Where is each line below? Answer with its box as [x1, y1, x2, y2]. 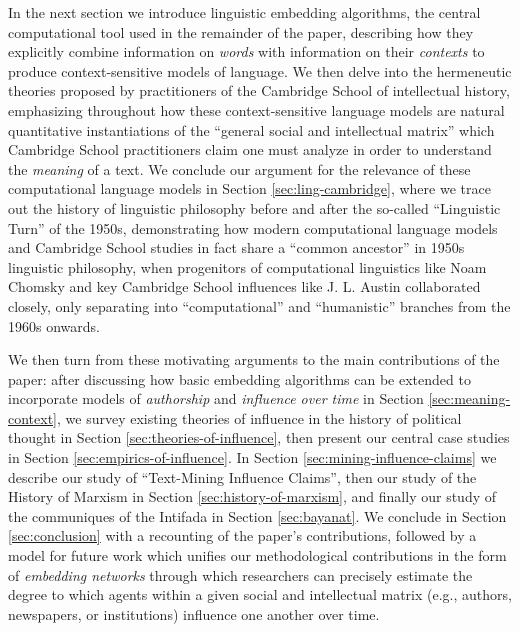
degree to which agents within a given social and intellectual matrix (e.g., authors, [8, 584, 512, 605]
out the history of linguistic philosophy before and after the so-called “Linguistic [8, 197, 501, 218]
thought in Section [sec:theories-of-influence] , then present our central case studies [8, 427, 510, 448]
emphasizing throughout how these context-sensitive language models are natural [8, 99, 505, 120]
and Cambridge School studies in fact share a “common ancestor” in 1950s [8, 237, 465, 258]
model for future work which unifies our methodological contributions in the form [8, 545, 507, 566]
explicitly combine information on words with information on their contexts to [8, 41, 485, 62]
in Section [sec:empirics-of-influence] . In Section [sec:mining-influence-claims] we [8, 447, 497, 468]
